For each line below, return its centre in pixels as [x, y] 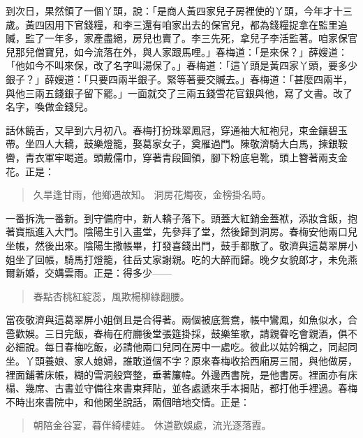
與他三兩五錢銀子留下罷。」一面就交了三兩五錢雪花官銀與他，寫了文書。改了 [179, 93]
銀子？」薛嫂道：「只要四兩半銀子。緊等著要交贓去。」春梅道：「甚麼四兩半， [179, 79]
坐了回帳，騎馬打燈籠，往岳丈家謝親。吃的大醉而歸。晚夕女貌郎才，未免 [181, 259]
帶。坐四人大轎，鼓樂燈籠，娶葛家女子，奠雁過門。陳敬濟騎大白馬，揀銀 [172, 144]
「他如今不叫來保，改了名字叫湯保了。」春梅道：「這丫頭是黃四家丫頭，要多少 [181, 65]
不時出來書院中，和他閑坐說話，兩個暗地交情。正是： [128, 401]
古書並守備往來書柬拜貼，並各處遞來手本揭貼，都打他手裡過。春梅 [206, 388]
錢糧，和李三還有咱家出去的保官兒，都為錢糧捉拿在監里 [210, 24]
